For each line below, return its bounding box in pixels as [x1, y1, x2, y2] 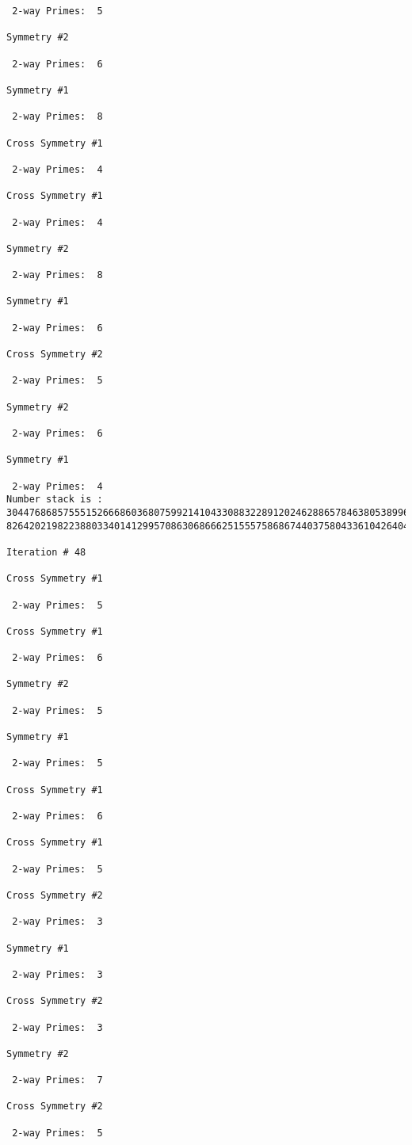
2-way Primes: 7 [12, 1074, 103, 1086]
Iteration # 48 [6, 546, 86, 558]
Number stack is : [6, 494, 103, 506]
